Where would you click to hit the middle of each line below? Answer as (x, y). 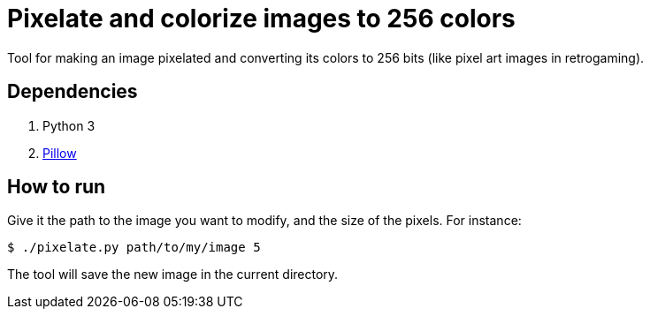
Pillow (60, 153)
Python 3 (69, 125)
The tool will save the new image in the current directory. (173, 275)
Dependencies (73, 92)
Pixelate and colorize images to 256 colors (261, 19)
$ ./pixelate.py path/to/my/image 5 (134, 248)
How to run (57, 187)
